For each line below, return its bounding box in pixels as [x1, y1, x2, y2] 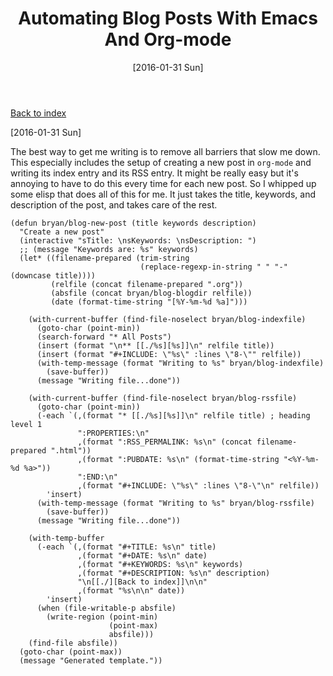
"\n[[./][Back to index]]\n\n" [77, 577, 208, 587]
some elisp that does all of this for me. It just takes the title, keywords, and [10, 188, 316, 200]
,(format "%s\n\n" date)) [77, 585, 186, 596]
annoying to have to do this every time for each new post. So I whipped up [10, 177, 317, 189]
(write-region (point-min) [46, 612, 159, 622]
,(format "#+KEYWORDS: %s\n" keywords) [77, 559, 244, 569]
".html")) [50, 445, 92, 456]
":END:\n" [77, 472, 118, 482]
